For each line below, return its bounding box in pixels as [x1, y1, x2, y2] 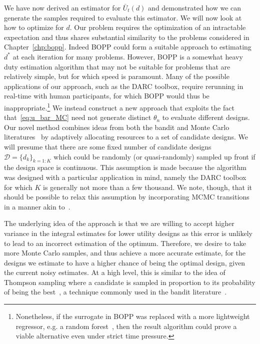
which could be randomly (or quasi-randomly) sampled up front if [53, 151, 255, 161]
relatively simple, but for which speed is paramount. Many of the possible [4, 71, 229, 81]
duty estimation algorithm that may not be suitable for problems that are [4, 61, 230, 71]
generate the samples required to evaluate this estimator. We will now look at [4, 12, 242, 22]
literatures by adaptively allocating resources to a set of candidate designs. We [4, 131, 248, 142]
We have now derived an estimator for [4, 2, 121, 12]
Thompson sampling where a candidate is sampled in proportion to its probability [4, 276, 255, 287]
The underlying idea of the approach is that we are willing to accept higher [4, 218, 234, 228]
